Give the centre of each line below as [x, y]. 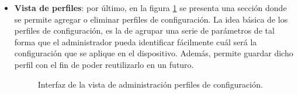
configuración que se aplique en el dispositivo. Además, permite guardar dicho [154, 53]
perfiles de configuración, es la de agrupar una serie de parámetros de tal [144, 30]
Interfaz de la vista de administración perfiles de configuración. [150, 84]
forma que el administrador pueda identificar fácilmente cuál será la [136, 41]
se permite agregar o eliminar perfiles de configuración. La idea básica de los [151, 19]
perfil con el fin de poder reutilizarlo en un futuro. [104, 64]
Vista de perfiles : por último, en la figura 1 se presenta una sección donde [150, 8]
